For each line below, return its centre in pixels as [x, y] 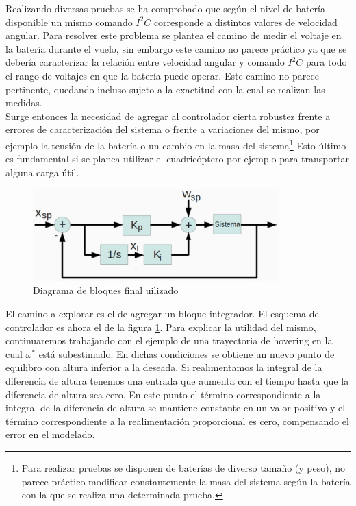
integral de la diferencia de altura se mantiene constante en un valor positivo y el [176, 408]
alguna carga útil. [42, 172]
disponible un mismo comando [69, 22]
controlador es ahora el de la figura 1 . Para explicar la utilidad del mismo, [161, 327]
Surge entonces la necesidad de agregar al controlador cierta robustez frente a [168, 116]
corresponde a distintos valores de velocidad [245, 22]
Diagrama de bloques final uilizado [106, 290]
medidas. [24, 103]
